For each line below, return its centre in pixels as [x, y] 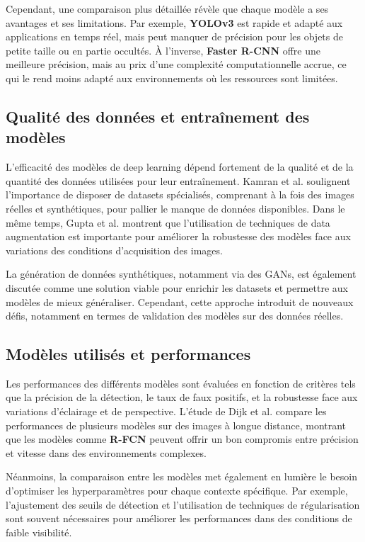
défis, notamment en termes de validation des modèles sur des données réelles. [175, 316]
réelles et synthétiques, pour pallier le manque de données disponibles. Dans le [175, 208]
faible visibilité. [39, 532]
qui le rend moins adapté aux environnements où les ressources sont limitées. [172, 78]
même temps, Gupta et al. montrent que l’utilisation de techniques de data [168, 222]
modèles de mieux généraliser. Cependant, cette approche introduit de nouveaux [180, 301]
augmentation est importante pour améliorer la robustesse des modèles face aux [178, 236]
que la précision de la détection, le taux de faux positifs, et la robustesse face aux [182, 397]
